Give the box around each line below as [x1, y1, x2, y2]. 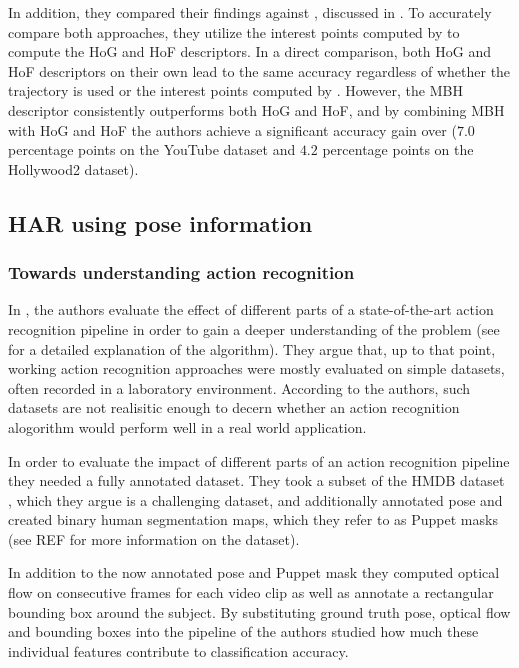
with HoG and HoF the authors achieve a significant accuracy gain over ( [8, 119, 457, 140]
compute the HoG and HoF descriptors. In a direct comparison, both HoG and [8, 41, 492, 62]
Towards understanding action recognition [8, 260, 355, 285]
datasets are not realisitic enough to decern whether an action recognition [8, 397, 460, 418]
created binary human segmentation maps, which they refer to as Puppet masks [8, 509, 498, 530]
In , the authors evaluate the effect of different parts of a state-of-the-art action [8, 299, 494, 320]
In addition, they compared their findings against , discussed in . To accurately [8, 2, 492, 22]
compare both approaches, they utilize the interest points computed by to [8, 21, 460, 42]
